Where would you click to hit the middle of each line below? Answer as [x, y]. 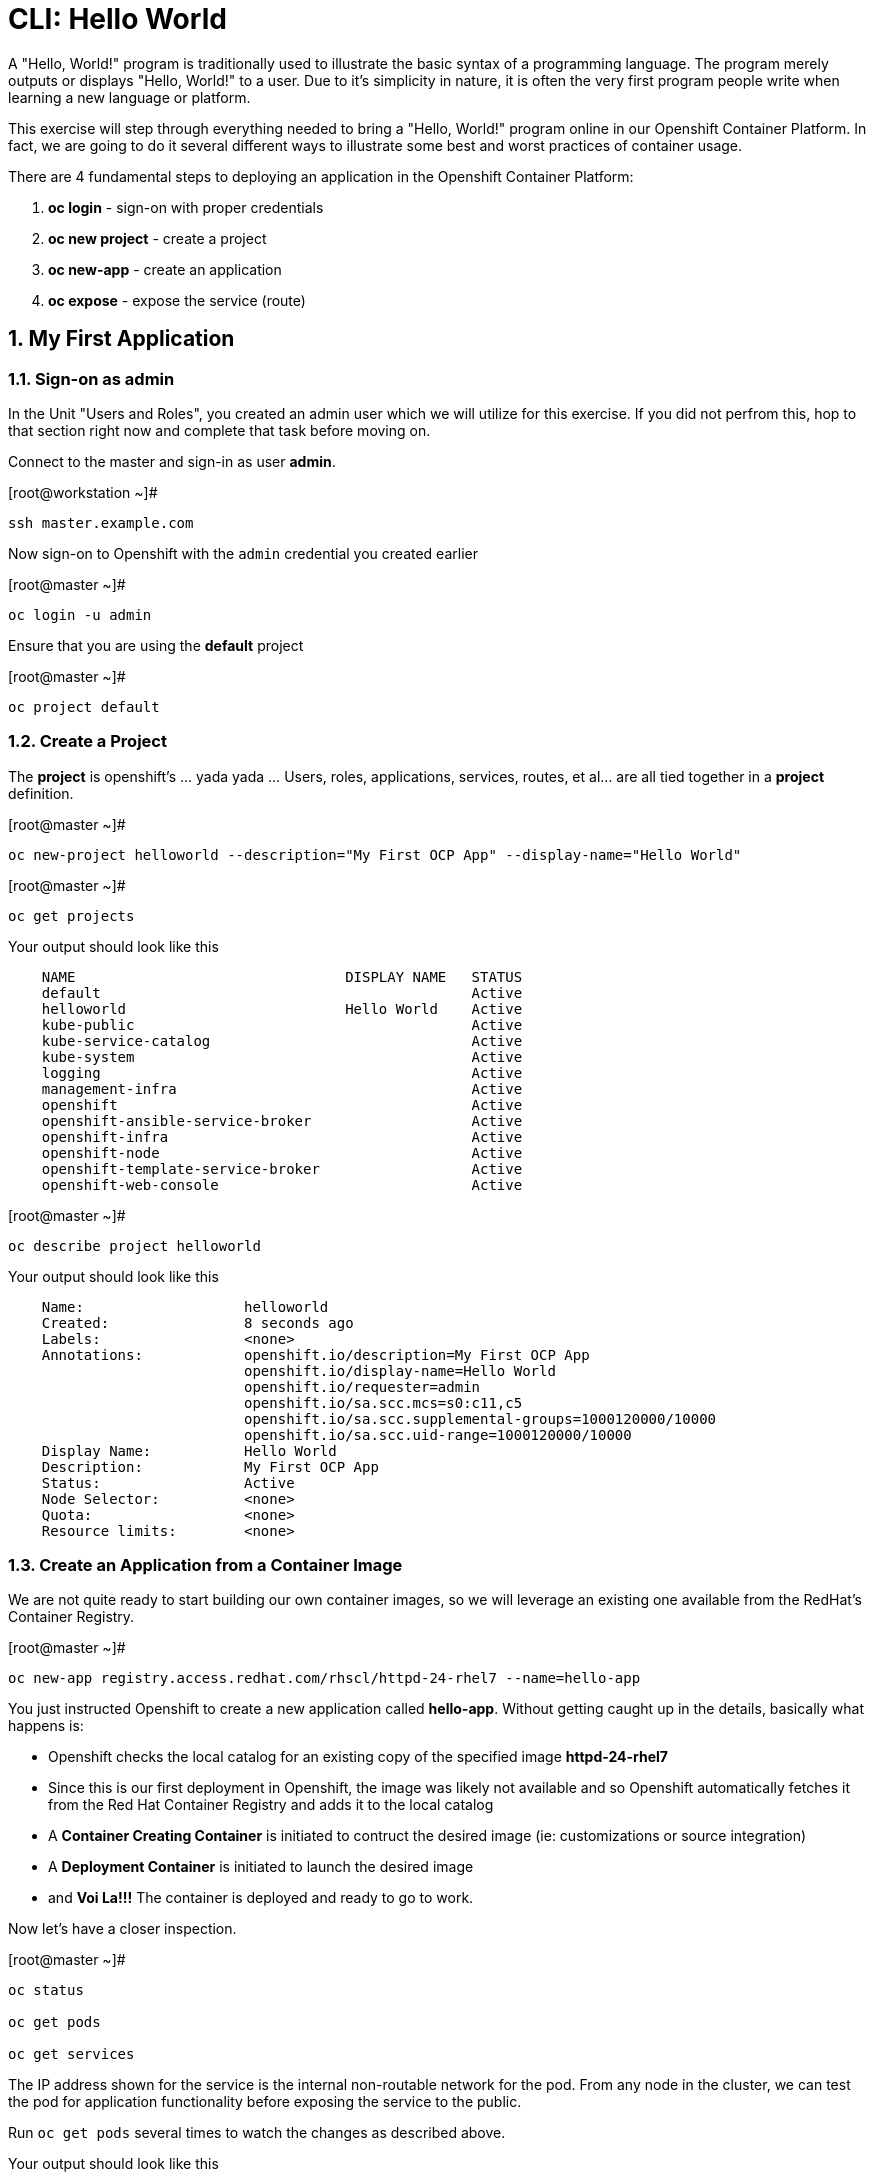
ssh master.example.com [101, 522]
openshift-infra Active [282, 1136]
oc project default [84, 706]
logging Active [282, 1072]
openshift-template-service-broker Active [282, 1168]
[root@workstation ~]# [83, 492]
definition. [41, 793]
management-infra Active [282, 1088]
